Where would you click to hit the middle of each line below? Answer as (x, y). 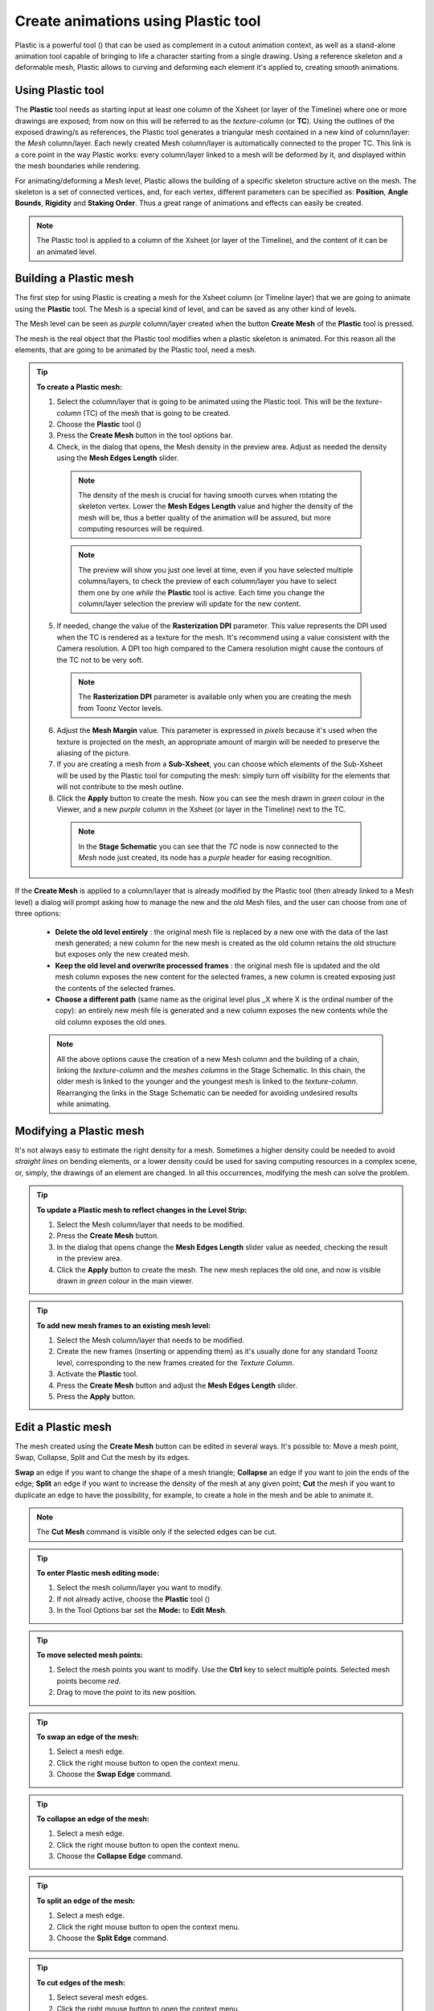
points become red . (89, 1680)
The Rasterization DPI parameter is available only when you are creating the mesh (215, 697)
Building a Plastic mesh (74, 279)
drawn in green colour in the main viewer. (125, 1281)
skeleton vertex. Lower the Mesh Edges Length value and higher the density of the (216, 506)
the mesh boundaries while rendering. (78, 166)
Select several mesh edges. (102, 1997)
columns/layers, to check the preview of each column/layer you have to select (208, 581)
